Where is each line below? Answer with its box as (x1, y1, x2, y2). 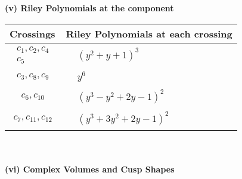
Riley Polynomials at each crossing (66, 26, 232, 40)
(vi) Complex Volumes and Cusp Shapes (5, 162, 175, 175)
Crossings (10, 26, 55, 40)
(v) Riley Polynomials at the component (5, 2, 174, 14)
